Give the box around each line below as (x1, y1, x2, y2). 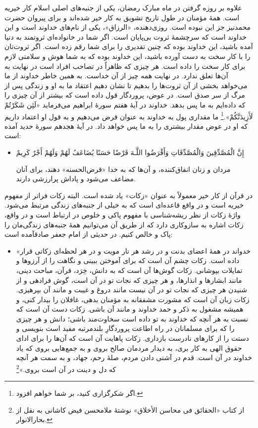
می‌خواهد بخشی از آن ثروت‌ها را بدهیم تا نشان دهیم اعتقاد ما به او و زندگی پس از (4, 80, 248, 90)
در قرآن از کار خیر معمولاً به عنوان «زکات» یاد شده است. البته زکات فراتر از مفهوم (4, 190, 253, 200)
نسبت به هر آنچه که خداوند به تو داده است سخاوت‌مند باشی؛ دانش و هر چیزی (16, 313, 248, 323)
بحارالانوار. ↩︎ (16, 414, 53, 425)
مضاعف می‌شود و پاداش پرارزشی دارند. (16, 173, 136, 184)
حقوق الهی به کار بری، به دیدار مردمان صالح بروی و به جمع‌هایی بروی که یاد (16, 342, 242, 353)
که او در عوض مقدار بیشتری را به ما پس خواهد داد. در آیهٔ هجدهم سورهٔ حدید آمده (4, 120, 248, 131)
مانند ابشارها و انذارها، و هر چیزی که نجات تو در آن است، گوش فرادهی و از (16, 274, 242, 285)
